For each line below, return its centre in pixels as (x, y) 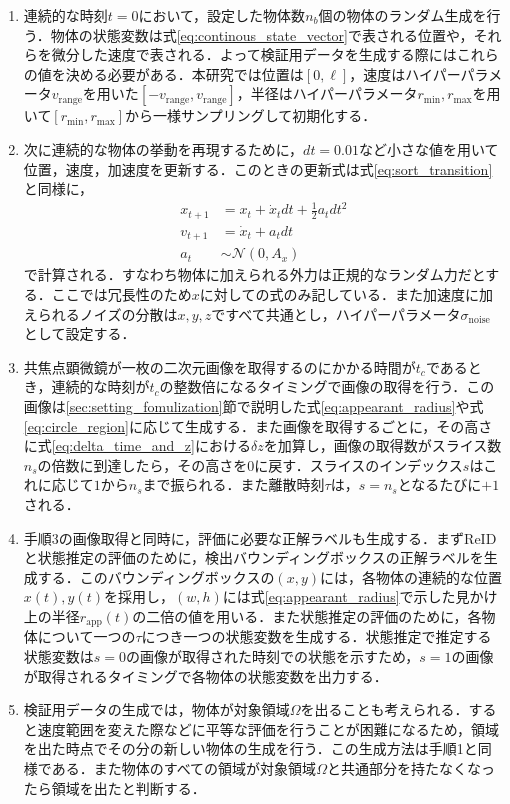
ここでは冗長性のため (121, 294)
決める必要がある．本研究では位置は (184, 73)
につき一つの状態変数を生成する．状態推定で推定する (316, 636)
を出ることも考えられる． (384, 709)
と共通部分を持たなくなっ (410, 768)
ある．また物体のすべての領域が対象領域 (184, 768)
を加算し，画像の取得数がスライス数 (382, 445)
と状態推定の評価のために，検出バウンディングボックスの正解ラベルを (253, 557)
